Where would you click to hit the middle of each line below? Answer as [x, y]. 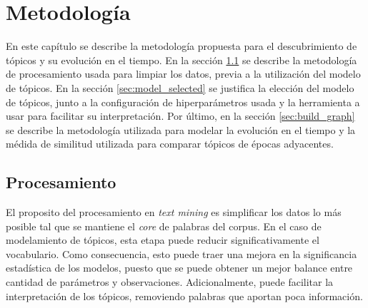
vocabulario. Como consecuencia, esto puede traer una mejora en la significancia [181, 253]
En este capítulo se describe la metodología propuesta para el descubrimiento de [181, 46]
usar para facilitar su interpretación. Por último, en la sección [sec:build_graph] [180, 116]
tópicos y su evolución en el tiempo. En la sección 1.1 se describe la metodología [181, 60]
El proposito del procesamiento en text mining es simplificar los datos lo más [174, 212]
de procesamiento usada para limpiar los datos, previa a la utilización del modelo [183, 74]
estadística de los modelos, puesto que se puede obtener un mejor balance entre [179, 268]
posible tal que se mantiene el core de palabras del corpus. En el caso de [164, 226]
